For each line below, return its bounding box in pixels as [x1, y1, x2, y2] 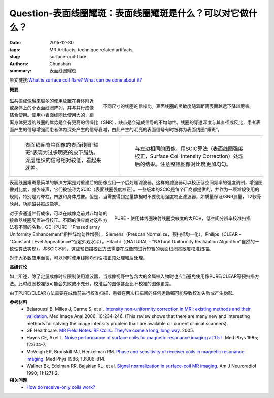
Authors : [9, 61, 29, 67]
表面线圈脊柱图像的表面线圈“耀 [25, 142, 99, 149]
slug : [9, 54, 20, 60]
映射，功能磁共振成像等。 [9, 201, 63, 207]
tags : [9, 46, 21, 53]
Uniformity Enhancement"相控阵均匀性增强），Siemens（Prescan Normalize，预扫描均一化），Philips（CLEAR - [9, 231, 242, 237]
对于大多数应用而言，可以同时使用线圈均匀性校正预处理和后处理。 [9, 255, 147, 261]
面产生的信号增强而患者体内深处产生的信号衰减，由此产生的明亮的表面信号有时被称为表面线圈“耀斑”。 [9, 126, 223, 132]
